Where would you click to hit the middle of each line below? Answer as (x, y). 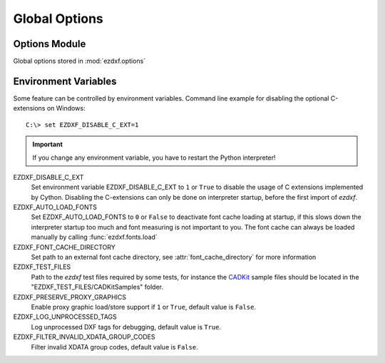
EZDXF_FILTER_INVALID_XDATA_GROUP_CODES (84, 337)
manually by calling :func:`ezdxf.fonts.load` (94, 237)
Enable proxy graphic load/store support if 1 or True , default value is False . (144, 307)
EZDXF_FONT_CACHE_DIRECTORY (64, 247)
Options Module (50, 44)
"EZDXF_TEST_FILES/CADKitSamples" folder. (97, 287)
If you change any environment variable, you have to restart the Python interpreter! (154, 158)
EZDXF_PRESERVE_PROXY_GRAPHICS (70, 297)
